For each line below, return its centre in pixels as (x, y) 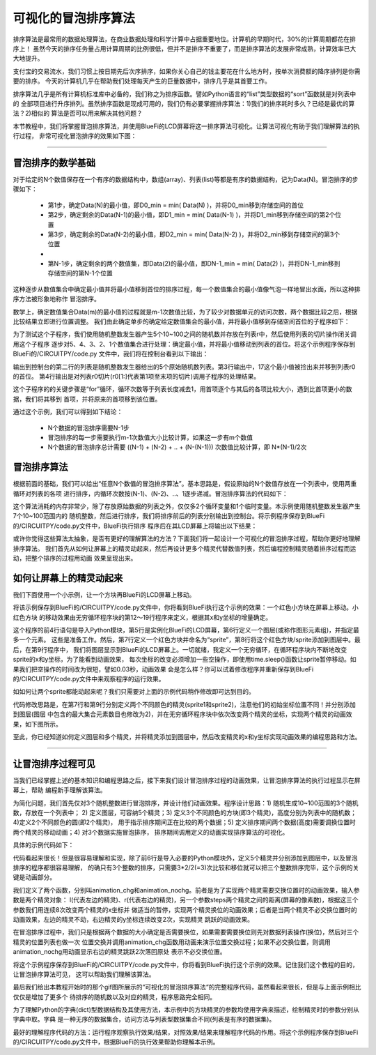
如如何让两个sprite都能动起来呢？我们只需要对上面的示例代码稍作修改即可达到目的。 (134, 692)
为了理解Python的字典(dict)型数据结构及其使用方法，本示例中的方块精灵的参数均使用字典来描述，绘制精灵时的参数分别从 (186, 1010)
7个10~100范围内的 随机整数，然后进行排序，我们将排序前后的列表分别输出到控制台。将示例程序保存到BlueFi (169, 516)
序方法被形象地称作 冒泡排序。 (56, 299)
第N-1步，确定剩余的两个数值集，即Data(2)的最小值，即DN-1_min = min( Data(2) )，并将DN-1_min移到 (194, 264)
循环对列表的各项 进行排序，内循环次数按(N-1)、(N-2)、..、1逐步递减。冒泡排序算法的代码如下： (150, 493)
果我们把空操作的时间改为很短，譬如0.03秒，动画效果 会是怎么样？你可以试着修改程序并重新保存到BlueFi (163, 669)
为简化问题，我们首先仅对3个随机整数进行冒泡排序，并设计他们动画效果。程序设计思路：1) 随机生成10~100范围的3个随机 (186, 803)
